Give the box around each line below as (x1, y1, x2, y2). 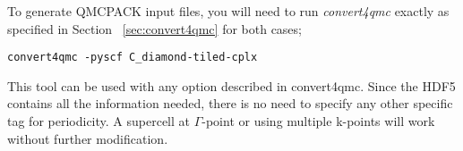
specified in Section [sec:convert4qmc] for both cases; (7, 19, 302, 38)
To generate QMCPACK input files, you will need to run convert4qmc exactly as (7, 2, 450, 20)
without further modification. (7, 129, 168, 147)
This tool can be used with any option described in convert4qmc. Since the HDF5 (7, 76, 456, 95)
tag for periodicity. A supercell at (7, 112, 190, 130)
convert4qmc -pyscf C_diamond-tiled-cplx (7, 51, 258, 64)
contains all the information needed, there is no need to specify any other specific (7, 94, 453, 113)
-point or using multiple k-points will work (201, 112, 435, 130)
